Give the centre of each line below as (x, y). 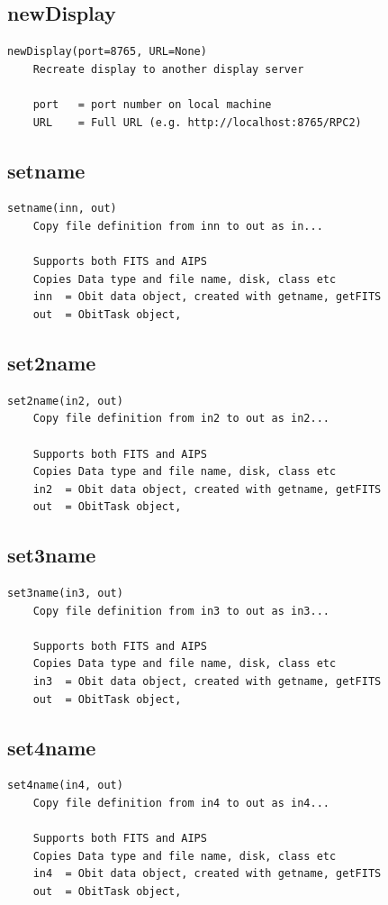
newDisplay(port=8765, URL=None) (107, 52)
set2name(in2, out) (65, 401)
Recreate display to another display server (168, 69)
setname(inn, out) (62, 209)
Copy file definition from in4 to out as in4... (181, 804)
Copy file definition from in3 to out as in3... (181, 611)
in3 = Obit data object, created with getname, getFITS (207, 682)
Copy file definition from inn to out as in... (178, 226)
